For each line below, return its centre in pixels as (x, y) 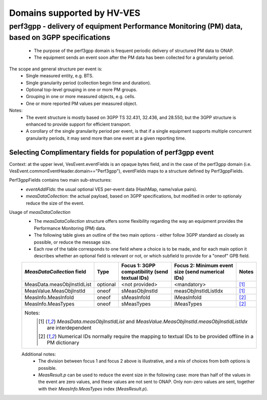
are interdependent (69, 328)
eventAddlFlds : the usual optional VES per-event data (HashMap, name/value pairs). (112, 189)
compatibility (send (145, 271)
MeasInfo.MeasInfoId (49, 297)
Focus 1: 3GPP (138, 265)
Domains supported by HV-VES (75, 13)
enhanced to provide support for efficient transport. (78, 124)
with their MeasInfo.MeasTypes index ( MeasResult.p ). (93, 389)
